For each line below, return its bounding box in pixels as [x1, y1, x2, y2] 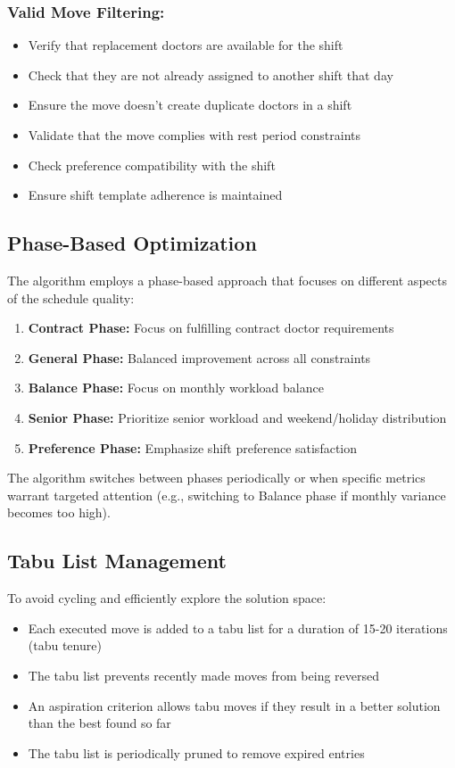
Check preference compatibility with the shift [28, 155, 276, 174]
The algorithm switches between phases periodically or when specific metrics [7, 468, 426, 487]
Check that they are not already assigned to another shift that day [28, 65, 393, 84]
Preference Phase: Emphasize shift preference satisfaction [28, 438, 358, 457]
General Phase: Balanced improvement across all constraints [28, 348, 371, 367]
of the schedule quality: [7, 288, 135, 307]
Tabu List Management [7, 547, 227, 574]
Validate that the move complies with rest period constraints [28, 126, 360, 144]
